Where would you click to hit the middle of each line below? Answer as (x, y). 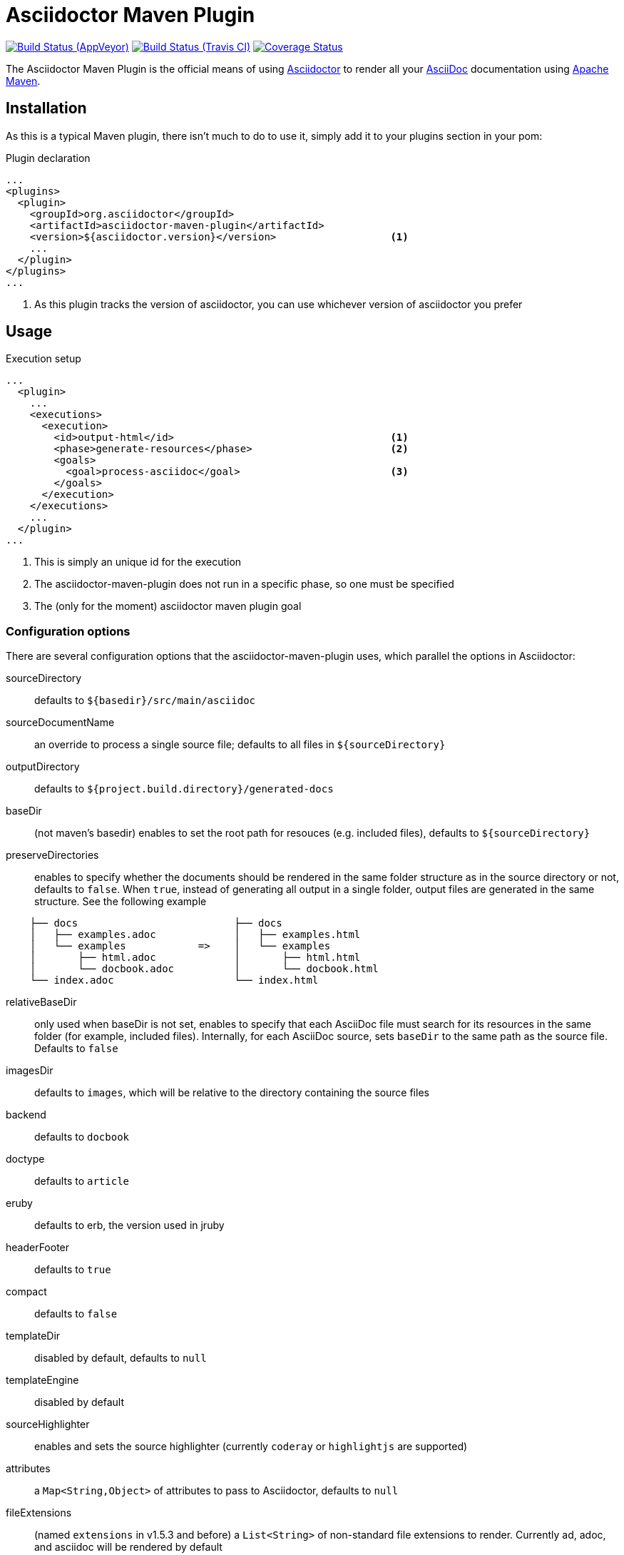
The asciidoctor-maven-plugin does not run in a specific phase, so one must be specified (244, 584)
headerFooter (38, 1248)
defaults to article (82, 1181)
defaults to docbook (82, 1137)
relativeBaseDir (41, 1002)
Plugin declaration (48, 158)
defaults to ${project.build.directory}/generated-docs (184, 789)
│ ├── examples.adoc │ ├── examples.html (195, 935)
